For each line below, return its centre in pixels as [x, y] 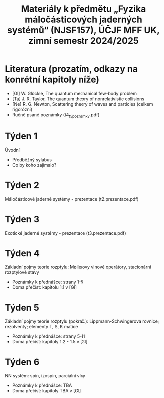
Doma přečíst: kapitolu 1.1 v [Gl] [44, 287]
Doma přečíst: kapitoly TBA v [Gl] [46, 391]
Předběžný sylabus [32, 160]
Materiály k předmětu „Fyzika [83, 9]
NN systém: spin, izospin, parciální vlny [45, 376]
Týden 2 [22, 185]
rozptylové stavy [22, 272]
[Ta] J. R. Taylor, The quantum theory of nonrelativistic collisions [78, 99]
